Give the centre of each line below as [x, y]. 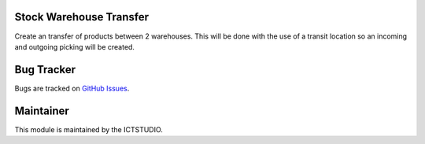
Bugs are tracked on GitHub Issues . [72, 88]
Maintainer [42, 111]
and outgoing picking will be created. [75, 46]
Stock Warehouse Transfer [82, 17]
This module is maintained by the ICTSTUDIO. [89, 129]
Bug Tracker [45, 70]
